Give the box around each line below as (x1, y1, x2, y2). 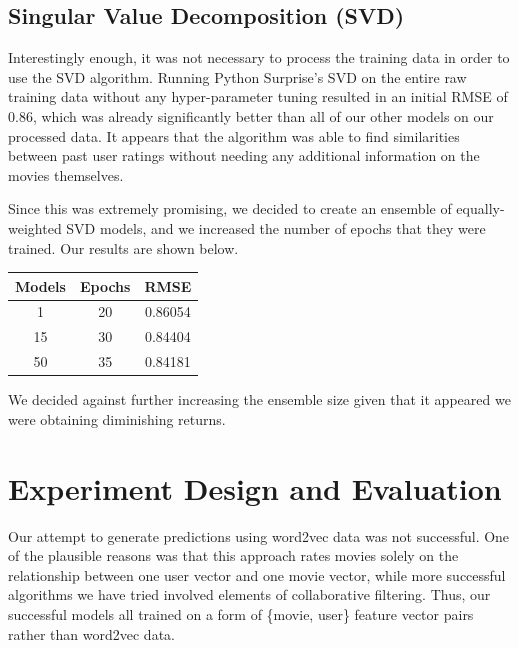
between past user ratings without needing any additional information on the (8, 145, 480, 166)
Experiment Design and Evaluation (8, 467, 502, 508)
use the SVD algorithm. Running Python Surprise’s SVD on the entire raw (8, 66, 467, 87)
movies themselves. (8, 164, 124, 185)
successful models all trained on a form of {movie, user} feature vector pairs (8, 603, 474, 624)
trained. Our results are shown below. (8, 237, 239, 258)
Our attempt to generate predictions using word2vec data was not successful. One (8, 525, 510, 546)
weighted (8, 217, 62, 238)
